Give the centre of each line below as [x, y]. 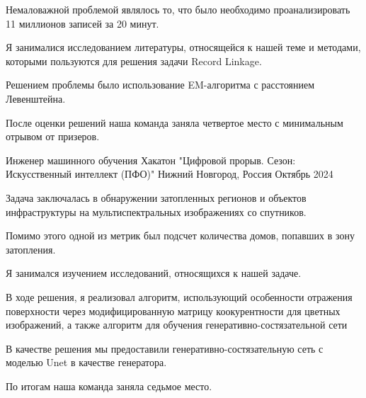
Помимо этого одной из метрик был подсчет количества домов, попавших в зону [180, 235]
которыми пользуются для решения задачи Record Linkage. [134, 61]
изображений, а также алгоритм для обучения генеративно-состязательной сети [177, 325]
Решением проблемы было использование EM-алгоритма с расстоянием [160, 85]
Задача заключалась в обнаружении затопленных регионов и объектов [156, 197]
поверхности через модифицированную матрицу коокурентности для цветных [173, 311]
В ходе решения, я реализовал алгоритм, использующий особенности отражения [179, 296]
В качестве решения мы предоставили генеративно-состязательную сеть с [165, 348]
